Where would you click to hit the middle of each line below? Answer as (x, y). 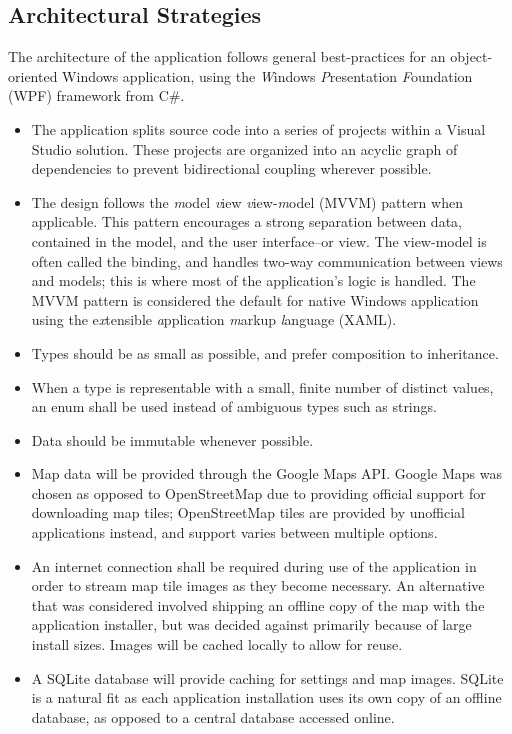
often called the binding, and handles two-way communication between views (267, 260)
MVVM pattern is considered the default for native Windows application (255, 299)
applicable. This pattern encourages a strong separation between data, (246, 221)
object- (471, 56)
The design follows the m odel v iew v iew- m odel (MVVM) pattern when (247, 201)
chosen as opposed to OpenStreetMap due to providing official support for (258, 492)
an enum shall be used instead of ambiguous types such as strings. (234, 406)
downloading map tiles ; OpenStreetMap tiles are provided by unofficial (248, 512)
